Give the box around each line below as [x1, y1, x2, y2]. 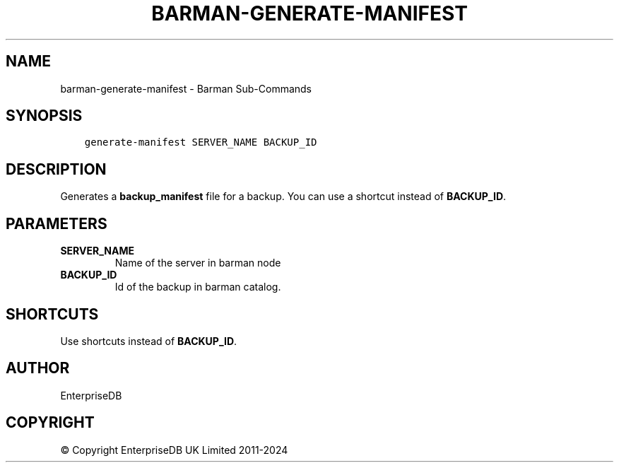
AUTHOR [6, 359, 70, 378]
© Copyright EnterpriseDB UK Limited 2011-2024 [60, 443, 288, 456]
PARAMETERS [6, 214, 107, 233]
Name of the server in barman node [114, 257, 281, 269]
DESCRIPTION [6, 160, 107, 178]
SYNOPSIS [6, 107, 83, 125]
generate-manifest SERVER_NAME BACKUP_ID [84, 136, 317, 148]
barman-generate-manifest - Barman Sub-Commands [60, 82, 312, 95]
